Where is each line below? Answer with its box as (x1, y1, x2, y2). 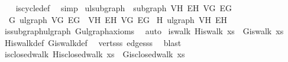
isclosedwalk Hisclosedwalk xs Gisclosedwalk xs (4, 48, 185, 60)
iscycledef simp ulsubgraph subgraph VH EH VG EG (15, 2, 232, 14)
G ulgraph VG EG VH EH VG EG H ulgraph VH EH (8, 13, 227, 25)
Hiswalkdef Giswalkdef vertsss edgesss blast (4, 36, 182, 48)
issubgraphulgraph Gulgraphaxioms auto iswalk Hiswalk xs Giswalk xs (4, 25, 284, 37)
